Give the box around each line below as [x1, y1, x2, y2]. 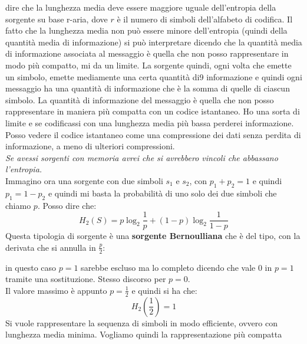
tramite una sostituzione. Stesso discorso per [5, 273, 166, 285]
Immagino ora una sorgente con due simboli [5, 174, 163, 186]
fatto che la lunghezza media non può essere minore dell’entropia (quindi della [5, 24, 288, 37]
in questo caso [5, 261, 57, 273]
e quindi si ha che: [131, 284, 197, 296]
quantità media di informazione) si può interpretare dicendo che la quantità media [5, 35, 302, 48]
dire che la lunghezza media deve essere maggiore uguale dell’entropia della [5, 1, 276, 13]
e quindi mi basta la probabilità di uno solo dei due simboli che [48, 186, 277, 199]
